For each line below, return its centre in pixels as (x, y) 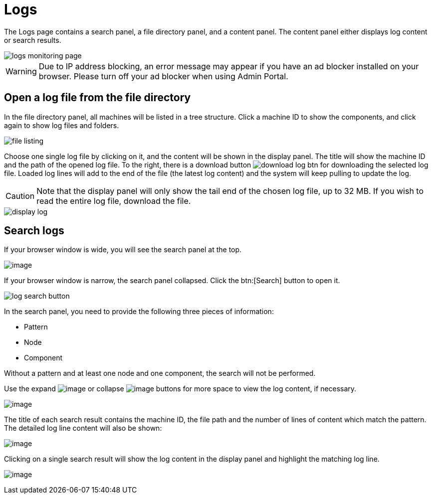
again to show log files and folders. (62, 125)
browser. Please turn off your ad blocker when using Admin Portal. (163, 76)
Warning (21, 71)
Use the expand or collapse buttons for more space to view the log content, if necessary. (180, 389)
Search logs (34, 231)
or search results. (33, 40)
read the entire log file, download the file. (114, 201)
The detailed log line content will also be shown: (83, 428)
